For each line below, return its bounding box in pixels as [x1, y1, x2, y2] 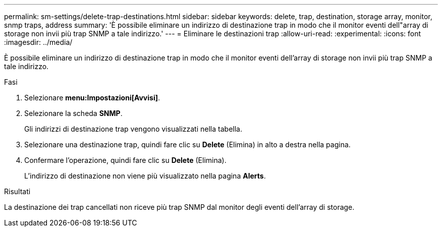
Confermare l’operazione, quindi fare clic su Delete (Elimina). [24, 156, 227, 164]
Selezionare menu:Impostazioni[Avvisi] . [24, 93, 160, 102]
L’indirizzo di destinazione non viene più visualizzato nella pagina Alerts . [24, 171, 266, 180]
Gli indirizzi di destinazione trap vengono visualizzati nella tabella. [24, 125, 242, 133]
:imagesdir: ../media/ [4, 38, 73, 46]
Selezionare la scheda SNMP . [24, 109, 123, 118]
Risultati [4, 187, 31, 196]
